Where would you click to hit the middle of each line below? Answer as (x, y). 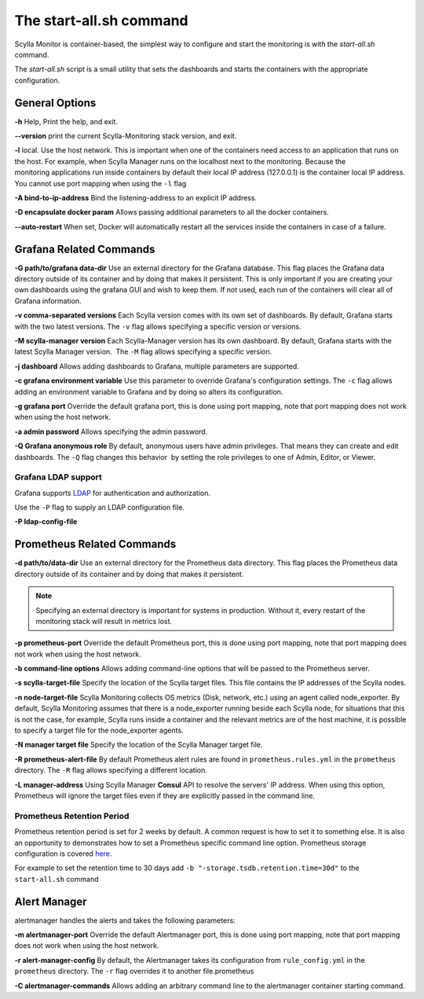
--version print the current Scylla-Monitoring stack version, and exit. (126, 136)
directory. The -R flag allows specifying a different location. (111, 770)
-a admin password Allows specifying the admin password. (111, 432)
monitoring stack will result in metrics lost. (104, 621)
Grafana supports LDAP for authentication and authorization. (113, 493)
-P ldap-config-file (46, 522)
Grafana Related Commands (85, 249)
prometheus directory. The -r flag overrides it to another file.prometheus (134, 971)
